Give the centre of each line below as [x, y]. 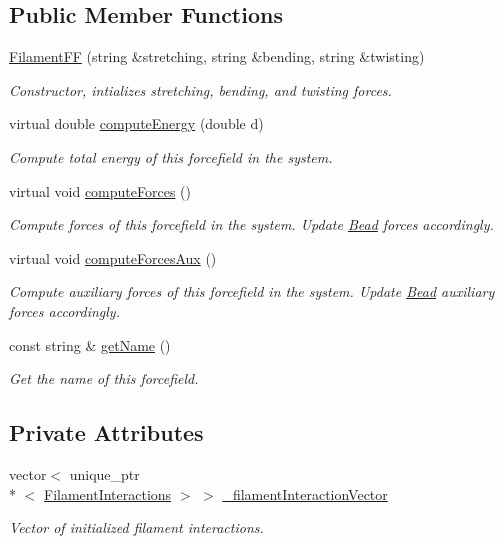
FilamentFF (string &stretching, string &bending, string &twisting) [217, 56]
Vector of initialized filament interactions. [136, 527]
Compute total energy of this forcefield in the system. [171, 156]
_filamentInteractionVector [305, 493]
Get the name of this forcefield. [104, 378]
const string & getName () [90, 344]
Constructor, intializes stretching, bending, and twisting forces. [200, 89]
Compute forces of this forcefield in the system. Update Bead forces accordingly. [251, 224]
